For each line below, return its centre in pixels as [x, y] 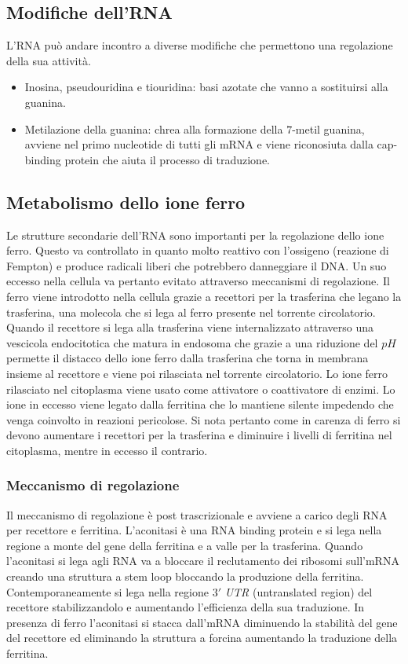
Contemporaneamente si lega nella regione [107, 591]
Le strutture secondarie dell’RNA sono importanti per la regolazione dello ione [195, 235]
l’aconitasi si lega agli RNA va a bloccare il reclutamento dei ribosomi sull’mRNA [203, 561]
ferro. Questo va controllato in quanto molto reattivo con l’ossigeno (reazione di [198, 250]
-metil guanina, [328, 128]
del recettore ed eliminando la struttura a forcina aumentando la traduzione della [202, 638]
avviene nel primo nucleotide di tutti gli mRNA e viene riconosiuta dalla [199, 144]
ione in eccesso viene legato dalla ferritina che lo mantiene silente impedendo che [200, 404]
